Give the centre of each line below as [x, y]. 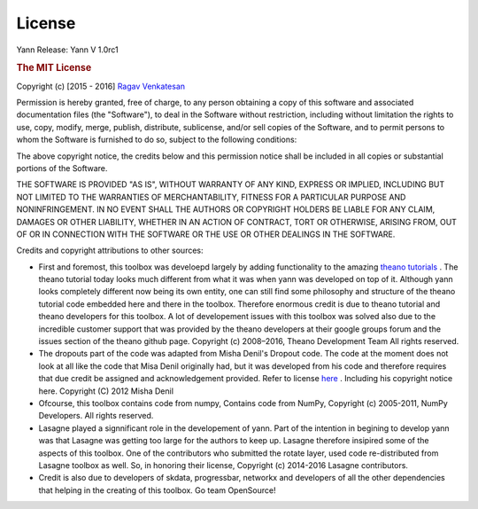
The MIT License [54, 68]
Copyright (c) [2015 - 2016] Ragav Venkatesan [101, 86]
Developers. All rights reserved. [96, 416]
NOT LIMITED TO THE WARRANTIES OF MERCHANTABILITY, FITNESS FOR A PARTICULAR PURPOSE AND [211, 197]
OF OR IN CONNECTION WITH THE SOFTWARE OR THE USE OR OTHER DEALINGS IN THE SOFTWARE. [206, 234]
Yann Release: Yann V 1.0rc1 [67, 50]
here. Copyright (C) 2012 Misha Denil [106, 391]
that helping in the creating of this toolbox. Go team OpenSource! [157, 490]
